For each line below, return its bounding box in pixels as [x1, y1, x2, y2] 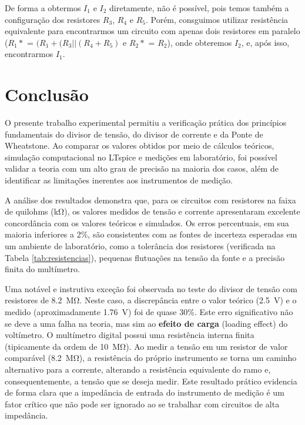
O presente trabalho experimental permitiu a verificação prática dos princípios [5, 116, 287, 129]
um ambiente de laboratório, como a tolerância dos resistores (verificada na [5, 240, 276, 252]
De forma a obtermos [5, 2, 81, 14]
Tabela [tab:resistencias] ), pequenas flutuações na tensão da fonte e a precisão [5, 251, 285, 263]
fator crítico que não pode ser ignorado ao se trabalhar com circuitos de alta [5, 397, 280, 410]
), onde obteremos [167, 36, 232, 48]
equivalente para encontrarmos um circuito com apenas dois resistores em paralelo [5, 25, 300, 37]
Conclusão [5, 82, 89, 106]
